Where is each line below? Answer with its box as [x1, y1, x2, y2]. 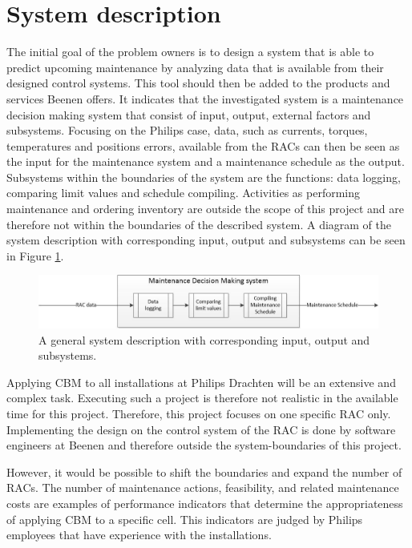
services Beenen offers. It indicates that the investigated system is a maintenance [6, 90, 404, 107]
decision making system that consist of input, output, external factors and [6, 106, 371, 123]
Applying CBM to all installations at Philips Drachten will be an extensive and [6, 373, 396, 390]
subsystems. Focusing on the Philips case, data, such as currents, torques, [6, 122, 368, 139]
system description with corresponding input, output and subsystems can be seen [6, 232, 406, 248]
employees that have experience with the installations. [6, 526, 272, 543]
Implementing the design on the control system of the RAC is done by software [6, 421, 396, 437]
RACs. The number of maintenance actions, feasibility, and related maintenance [6, 479, 399, 496]
